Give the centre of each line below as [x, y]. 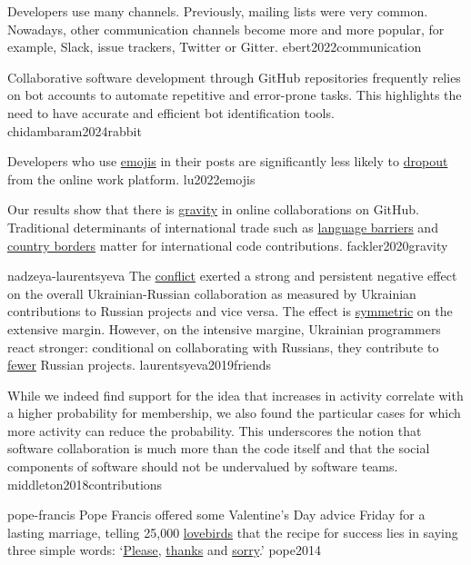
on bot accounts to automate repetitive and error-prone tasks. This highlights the [235, 95]
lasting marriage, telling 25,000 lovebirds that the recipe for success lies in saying [233, 532]
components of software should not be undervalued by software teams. [203, 466]
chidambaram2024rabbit [75, 130]
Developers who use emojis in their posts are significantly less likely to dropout [228, 161]
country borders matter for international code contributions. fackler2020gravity [228, 245]
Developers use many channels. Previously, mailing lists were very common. [218, 11]
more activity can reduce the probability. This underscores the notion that [215, 430]
